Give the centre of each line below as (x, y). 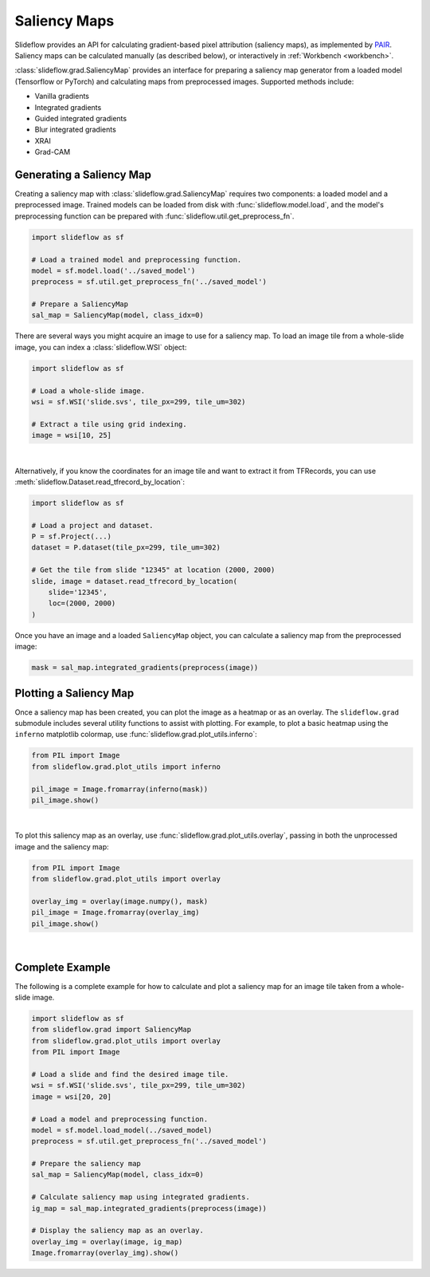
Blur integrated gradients (76, 130)
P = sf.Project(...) (71, 537)
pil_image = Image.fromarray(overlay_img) (115, 912)
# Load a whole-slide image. (88, 390)
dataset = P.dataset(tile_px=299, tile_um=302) (126, 548)
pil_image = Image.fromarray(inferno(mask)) (120, 789)
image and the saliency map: (62, 846)
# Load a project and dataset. (93, 525)
